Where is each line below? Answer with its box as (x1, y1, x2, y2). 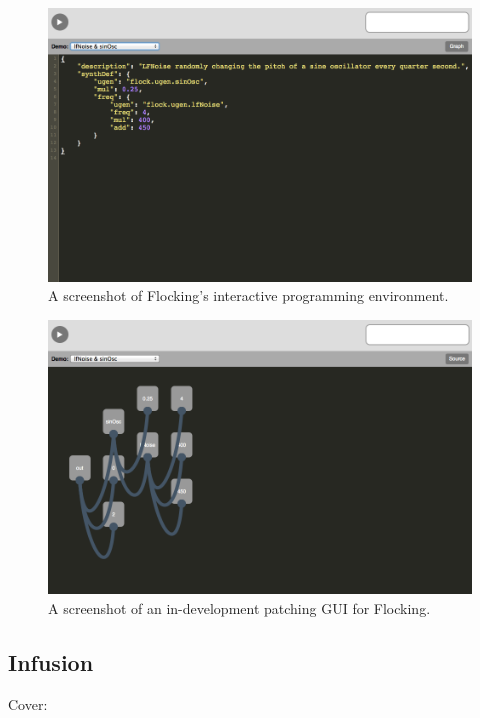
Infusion (8, 646, 94, 677)
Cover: (8, 693, 48, 714)
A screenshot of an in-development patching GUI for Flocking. (48, 597, 431, 618)
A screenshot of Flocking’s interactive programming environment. (48, 285, 449, 306)
